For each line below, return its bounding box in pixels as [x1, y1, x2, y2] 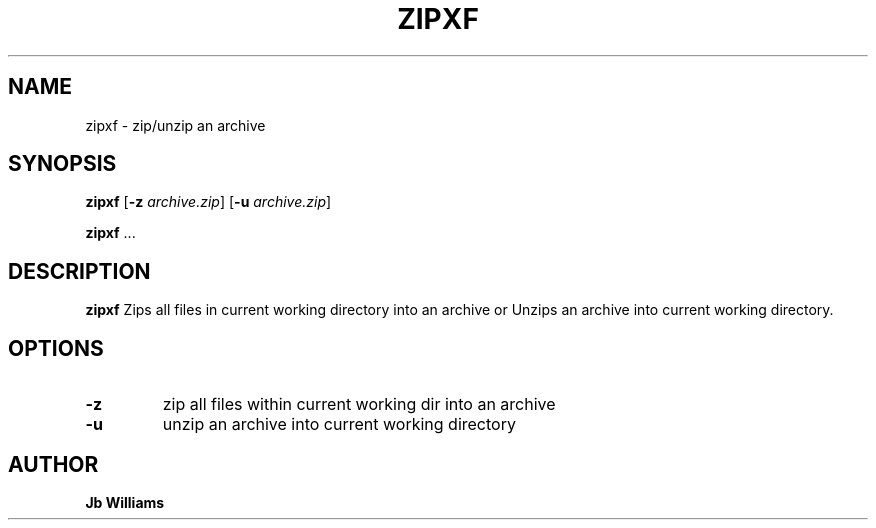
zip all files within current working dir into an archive [162, 394, 556, 415]
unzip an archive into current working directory [162, 414, 516, 435]
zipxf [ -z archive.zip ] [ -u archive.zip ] [85, 193, 332, 211]
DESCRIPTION [8, 258, 151, 284]
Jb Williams [85, 493, 165, 511]
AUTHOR [8, 451, 99, 477]
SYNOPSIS [8, 151, 117, 177]
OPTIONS [8, 335, 104, 361]
